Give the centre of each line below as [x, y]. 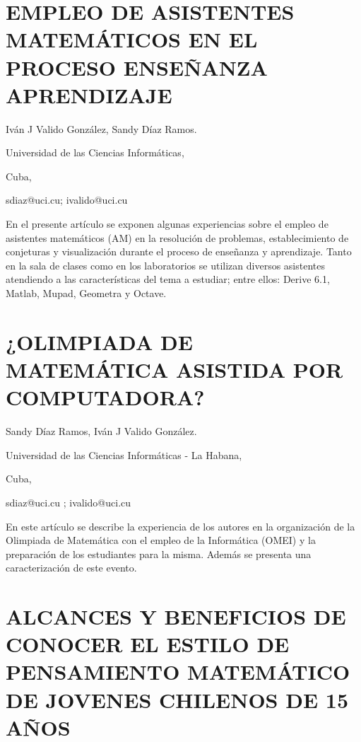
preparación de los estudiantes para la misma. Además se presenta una [159, 553]
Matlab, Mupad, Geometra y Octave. [86, 293]
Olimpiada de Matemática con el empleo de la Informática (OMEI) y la [161, 540]
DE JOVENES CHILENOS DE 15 [177, 699]
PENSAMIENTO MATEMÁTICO [178, 672]
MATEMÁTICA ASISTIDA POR [174, 369]
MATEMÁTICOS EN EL [132, 39]
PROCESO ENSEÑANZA [137, 67]
